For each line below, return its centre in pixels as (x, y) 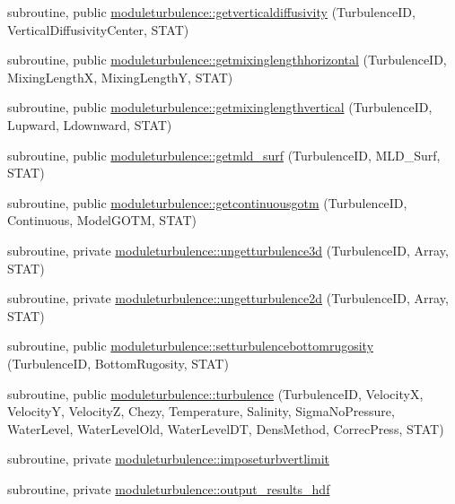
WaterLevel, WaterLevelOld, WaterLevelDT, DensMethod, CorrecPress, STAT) (226, 428)
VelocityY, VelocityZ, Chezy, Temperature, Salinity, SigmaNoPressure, (201, 411)
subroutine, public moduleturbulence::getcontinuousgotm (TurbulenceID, (207, 202)
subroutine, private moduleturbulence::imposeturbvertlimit (168, 459)
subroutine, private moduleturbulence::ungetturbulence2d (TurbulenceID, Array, (228, 298)
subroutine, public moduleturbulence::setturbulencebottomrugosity (191, 346)
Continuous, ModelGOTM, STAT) (102, 220)
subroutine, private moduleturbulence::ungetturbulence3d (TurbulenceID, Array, (228, 250)
